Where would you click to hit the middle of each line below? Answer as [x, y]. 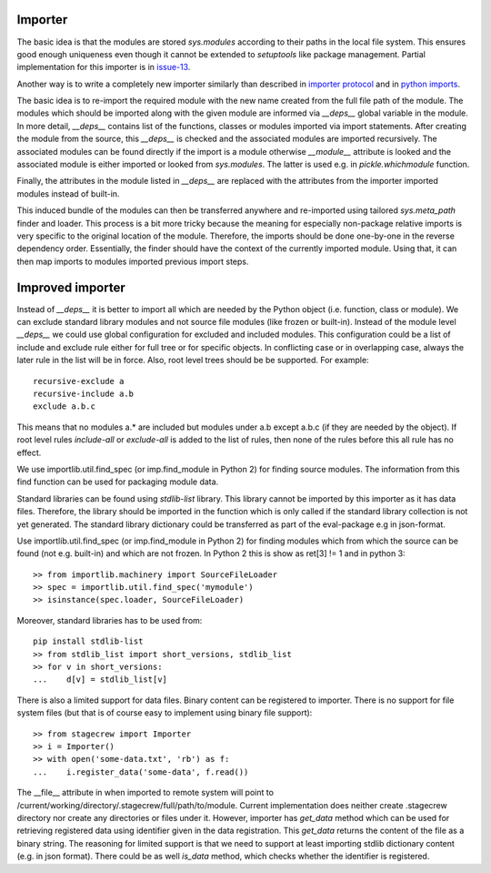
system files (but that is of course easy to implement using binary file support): [165, 713]
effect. [29, 452]
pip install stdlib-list [88, 641]
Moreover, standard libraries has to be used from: [110, 620]
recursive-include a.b [84, 394]
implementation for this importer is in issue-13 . [104, 67]
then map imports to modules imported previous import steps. [133, 261]
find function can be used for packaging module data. [118, 482]
